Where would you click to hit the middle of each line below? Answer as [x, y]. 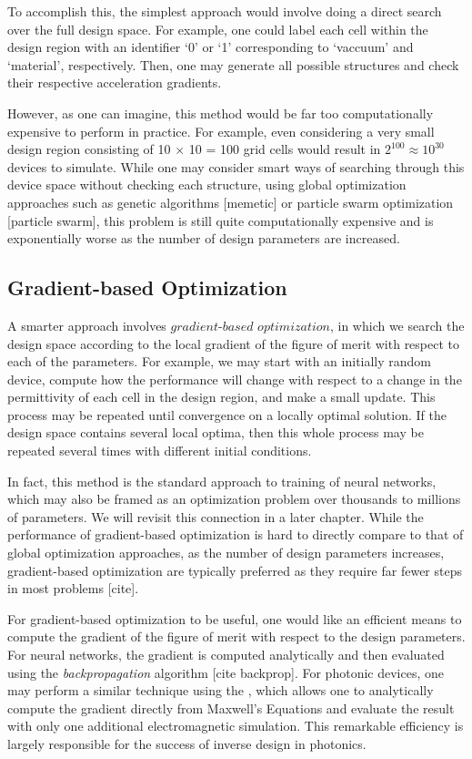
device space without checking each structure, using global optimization [207, 185]
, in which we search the [397, 325]
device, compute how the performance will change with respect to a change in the [235, 379]
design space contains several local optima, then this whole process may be [216, 432]
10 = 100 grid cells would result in [285, 149]
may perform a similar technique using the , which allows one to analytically [221, 690]
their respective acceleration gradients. [115, 82]
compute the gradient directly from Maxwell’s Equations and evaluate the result [231, 708]
